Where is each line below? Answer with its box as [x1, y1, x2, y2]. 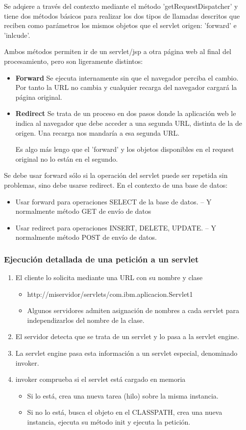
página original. [15, 91, 62, 102]
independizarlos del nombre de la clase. [27, 315, 145, 325]
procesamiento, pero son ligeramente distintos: [4, 56, 143, 66]
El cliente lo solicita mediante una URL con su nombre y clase [15, 272, 203, 283]
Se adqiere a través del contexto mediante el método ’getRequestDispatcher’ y [4, 1, 238, 11]
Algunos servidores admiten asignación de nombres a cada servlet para [27, 305, 239, 315]
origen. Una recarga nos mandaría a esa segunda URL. [15, 127, 180, 138]
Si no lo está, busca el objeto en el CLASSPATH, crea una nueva [27, 407, 222, 417]
